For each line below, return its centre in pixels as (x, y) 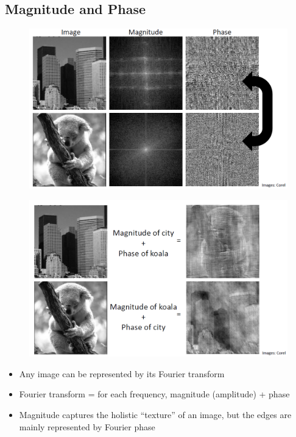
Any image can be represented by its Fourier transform (122, 373)
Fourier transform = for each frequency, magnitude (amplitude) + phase (154, 394)
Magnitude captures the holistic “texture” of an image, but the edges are (155, 414)
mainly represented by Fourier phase (87, 426)
